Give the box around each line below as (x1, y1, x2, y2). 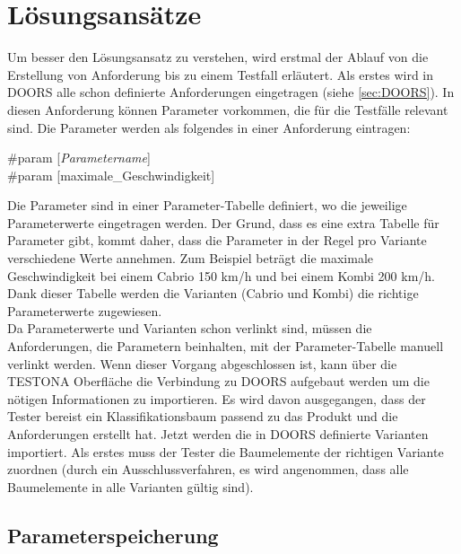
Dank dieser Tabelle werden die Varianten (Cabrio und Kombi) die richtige (7, 284, 419, 303)
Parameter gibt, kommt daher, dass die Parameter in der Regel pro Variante (7, 231, 427, 250)
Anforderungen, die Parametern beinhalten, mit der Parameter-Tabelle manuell (7, 337, 444, 356)
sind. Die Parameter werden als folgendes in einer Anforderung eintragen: (7, 118, 411, 136)
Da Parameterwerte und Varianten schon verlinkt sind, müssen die (7, 319, 372, 338)
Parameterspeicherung (7, 521, 219, 549)
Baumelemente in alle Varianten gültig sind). (7, 477, 254, 496)
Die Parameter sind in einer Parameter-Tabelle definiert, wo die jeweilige (7, 196, 407, 215)
